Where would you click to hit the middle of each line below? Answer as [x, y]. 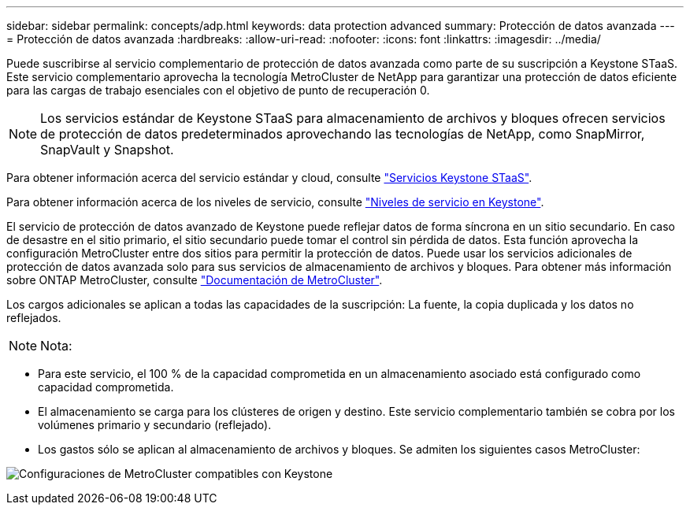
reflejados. [34, 318]
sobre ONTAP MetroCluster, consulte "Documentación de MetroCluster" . [195, 280]
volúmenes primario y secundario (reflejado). [155, 425]
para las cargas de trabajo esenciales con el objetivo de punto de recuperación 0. [218, 90]
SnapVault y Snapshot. [107, 150]
